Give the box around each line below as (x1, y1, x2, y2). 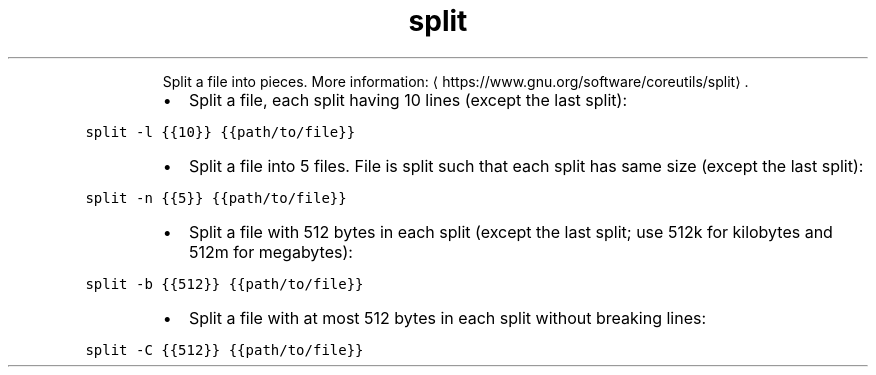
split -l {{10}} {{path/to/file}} (85, 123, 356, 140)
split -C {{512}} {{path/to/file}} (85, 341, 364, 358)
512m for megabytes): (188, 241, 353, 262)
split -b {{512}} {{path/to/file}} (85, 275, 364, 292)
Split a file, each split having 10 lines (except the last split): (188, 89, 627, 110)
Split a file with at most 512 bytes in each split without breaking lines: (188, 307, 707, 328)
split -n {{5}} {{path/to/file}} (85, 189, 347, 206)
